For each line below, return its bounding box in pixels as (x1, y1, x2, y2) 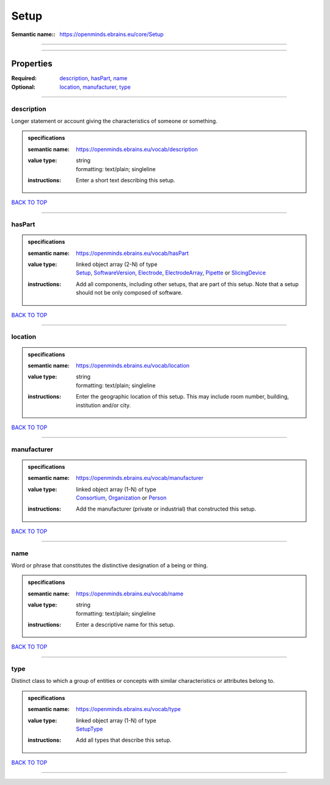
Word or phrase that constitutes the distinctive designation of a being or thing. (11, 561, 208, 569)
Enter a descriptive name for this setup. (76, 621, 175, 628)
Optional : (11, 83, 36, 90)
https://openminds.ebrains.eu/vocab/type (76, 706, 181, 713)
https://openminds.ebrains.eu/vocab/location (76, 361, 189, 369)
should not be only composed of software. (76, 289, 183, 297)
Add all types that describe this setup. (76, 737, 172, 744)
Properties (11, 59, 53, 69)
